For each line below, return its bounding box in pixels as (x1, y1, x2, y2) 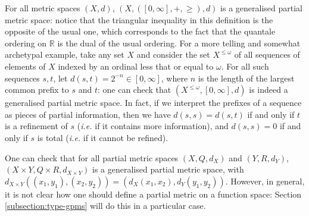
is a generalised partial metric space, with (92, 163, 244, 176)
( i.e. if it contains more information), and (77, 120, 229, 132)
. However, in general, (225, 174, 305, 187)
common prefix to (5, 83, 69, 96)
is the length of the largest (198, 71, 295, 84)
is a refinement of (5, 120, 68, 132)
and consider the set (136, 48, 210, 61)
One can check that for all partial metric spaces (5, 151, 179, 164)
